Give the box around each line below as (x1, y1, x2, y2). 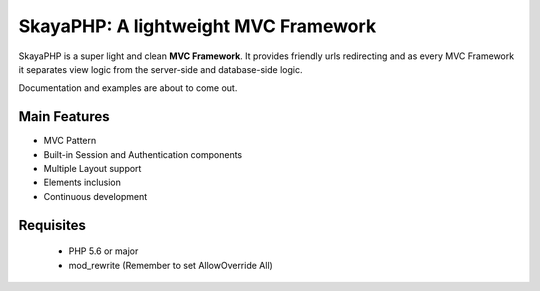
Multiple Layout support (43, 163, 142, 175)
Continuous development (43, 190, 148, 202)
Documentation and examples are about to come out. (18, 82, 238, 94)
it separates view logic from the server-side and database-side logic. (18, 63, 303, 75)
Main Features (18, 108, 110, 125)
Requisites (18, 216, 87, 234)
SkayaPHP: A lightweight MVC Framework (18, 15, 377, 37)
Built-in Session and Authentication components (43, 148, 243, 160)
